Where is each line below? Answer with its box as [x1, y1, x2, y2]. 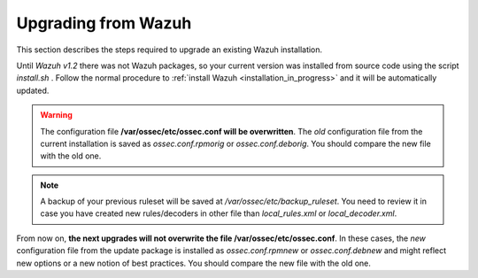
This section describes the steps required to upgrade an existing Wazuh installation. [16, 44, 323, 55]
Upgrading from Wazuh [16, 13, 192, 33]
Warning [40, 110, 73, 120]
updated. [16, 85, 50, 96]
